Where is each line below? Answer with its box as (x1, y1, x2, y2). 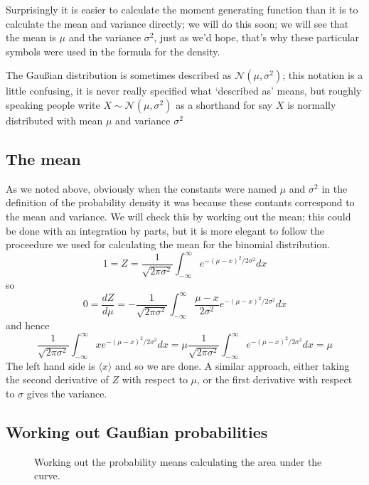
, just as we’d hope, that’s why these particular (154, 30, 360, 45)
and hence (6, 317, 50, 332)
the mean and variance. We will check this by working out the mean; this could (6, 208, 351, 223)
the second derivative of (6, 372, 109, 387)
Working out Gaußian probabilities (6, 420, 268, 442)
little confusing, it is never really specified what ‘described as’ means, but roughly (6, 83, 362, 98)
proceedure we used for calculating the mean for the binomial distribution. (6, 237, 331, 252)
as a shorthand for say (176, 97, 273, 112)
